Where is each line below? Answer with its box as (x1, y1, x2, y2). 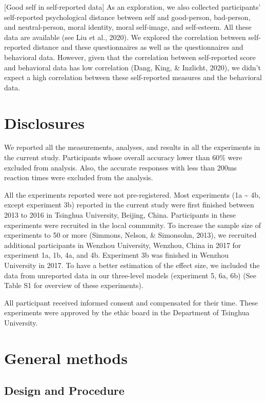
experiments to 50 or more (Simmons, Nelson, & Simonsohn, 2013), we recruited (4, 230, 257, 240)
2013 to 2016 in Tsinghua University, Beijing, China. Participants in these (4, 209, 236, 220)
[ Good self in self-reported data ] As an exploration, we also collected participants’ (4, 2, 261, 12)
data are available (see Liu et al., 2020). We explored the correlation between (4, 31, 246, 42)
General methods (4, 347, 128, 368)
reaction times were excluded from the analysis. (4, 172, 153, 183)
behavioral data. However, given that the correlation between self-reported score (4, 51, 256, 62)
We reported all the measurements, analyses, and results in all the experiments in (4, 142, 260, 152)
